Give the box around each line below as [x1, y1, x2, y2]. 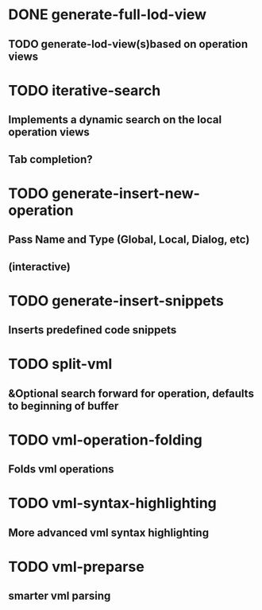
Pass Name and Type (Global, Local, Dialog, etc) [8, 233, 250, 247]
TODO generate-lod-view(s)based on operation [8, 37, 249, 51]
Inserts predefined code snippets [8, 324, 177, 337]
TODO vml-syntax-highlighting [8, 495, 217, 512]
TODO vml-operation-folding [8, 431, 202, 449]
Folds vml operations [8, 463, 114, 476]
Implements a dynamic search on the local [8, 113, 222, 126]
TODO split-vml [8, 356, 113, 373]
